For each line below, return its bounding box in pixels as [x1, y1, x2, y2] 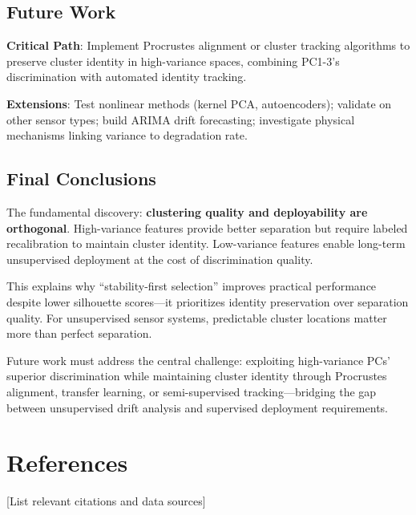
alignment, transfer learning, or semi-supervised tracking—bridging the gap [6, 383, 377, 399]
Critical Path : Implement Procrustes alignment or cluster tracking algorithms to [6, 37, 410, 54]
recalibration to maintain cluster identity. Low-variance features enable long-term [6, 235, 406, 252]
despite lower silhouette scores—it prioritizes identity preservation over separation [6, 293, 409, 310]
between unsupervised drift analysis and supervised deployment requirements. [6, 399, 388, 416]
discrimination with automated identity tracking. [6, 68, 247, 85]
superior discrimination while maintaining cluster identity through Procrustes [6, 367, 387, 384]
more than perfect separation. [6, 325, 152, 342]
